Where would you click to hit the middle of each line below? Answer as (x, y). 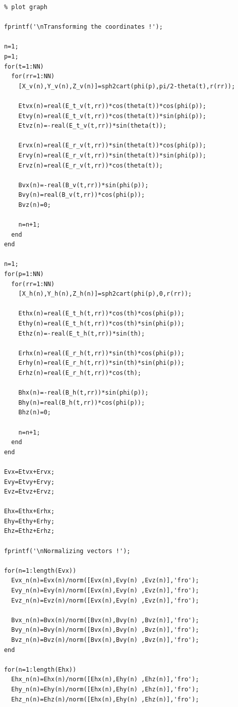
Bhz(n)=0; (35, 413)
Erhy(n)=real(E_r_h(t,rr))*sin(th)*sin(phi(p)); (101, 363)
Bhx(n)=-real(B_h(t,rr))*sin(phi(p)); (83, 393)
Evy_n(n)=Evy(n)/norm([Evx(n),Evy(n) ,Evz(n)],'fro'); (105, 591)
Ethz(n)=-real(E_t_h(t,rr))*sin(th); (82, 333)
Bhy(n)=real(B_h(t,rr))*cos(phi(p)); (82, 402)
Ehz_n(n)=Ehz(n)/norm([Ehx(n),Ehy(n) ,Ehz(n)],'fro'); (105, 699)
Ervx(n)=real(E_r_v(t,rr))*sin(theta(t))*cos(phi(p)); (112, 146)
